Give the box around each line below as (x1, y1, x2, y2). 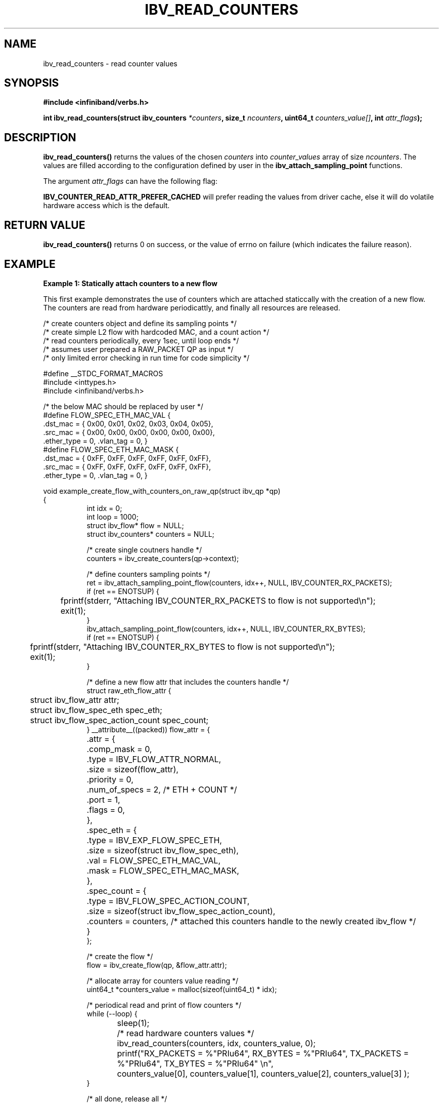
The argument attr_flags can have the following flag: (43, 177, 217, 186)
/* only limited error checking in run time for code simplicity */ (43, 353, 250, 362)
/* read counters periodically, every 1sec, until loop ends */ (43, 336, 239, 345)
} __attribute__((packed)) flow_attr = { (86, 725, 210, 734)
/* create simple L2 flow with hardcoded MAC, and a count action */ (43, 327, 270, 336)
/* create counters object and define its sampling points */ (43, 319, 237, 328)
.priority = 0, (86, 774, 134, 784)
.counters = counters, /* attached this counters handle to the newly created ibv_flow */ (86, 916, 416, 926)
